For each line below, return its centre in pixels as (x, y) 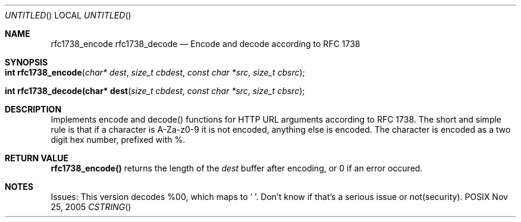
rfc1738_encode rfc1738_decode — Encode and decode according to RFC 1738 (205, 44)
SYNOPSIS (26, 62)
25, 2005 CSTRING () (91, 207)
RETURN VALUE (37, 158)
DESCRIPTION (33, 109)
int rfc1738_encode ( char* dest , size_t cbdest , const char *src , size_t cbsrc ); (155, 72)
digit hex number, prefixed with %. (118, 140)
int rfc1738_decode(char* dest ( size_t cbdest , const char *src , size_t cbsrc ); (155, 91)
